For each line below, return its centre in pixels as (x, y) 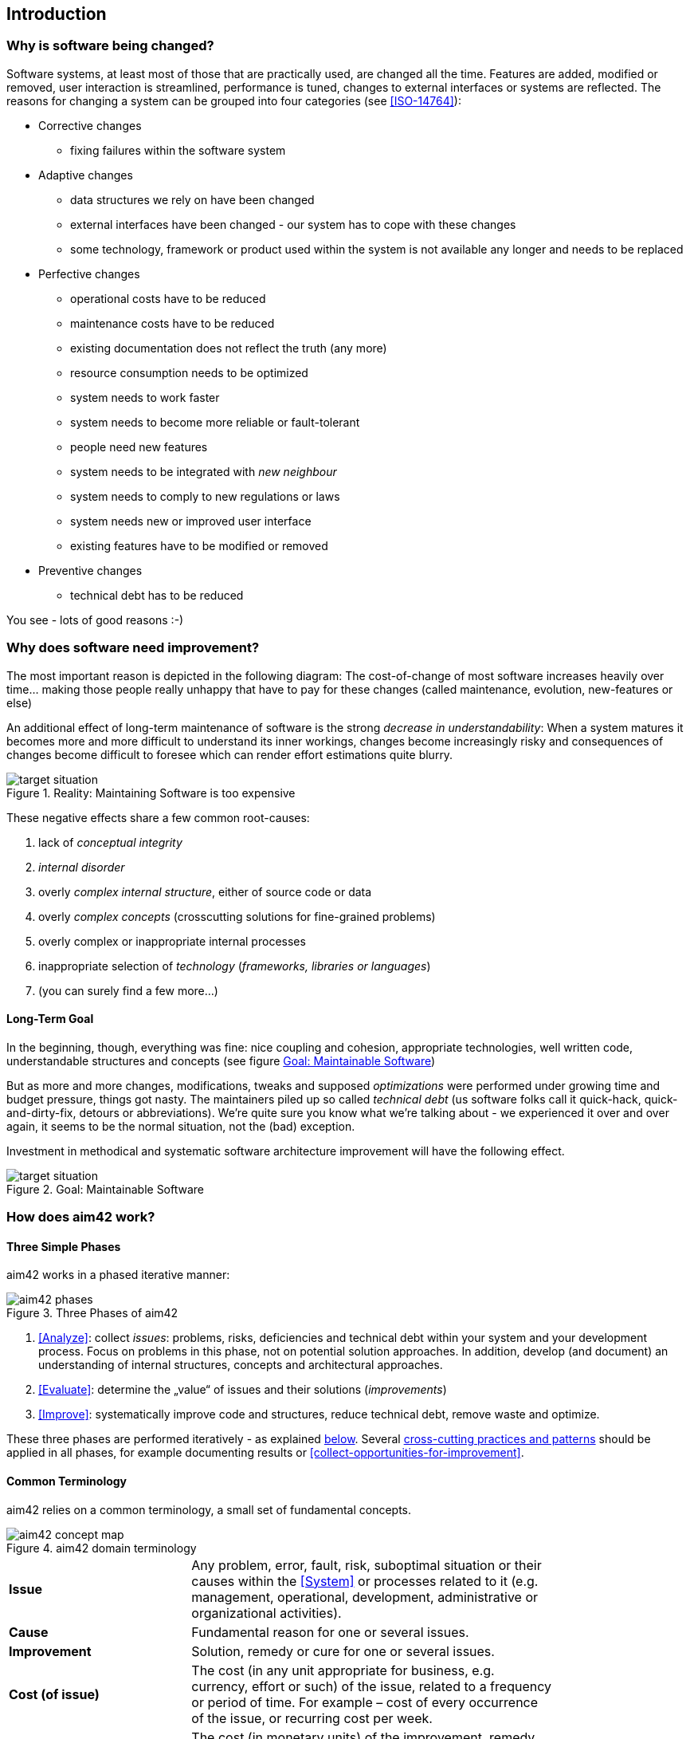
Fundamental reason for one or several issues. (330, 1632)
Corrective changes (90, 125)
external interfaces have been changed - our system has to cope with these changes (293, 224)
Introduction (57, 14)
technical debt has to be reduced (157, 595)
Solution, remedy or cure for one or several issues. (343, 1651)
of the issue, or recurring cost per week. (312, 1718)
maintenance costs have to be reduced (172, 323)
